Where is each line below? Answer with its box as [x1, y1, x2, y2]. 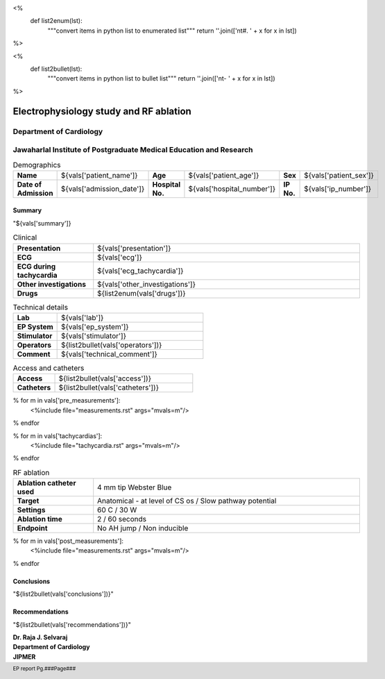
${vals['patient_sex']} [304, 170, 375, 180]
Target [17, 496, 40, 506]
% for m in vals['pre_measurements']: [12, 396, 121, 405]
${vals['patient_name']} [60, 170, 138, 180]
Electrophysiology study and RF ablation [12, 105, 192, 117]
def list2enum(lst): [30, 17, 83, 25]
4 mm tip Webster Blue [97, 483, 172, 492]
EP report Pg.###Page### [12, 665, 76, 673]
